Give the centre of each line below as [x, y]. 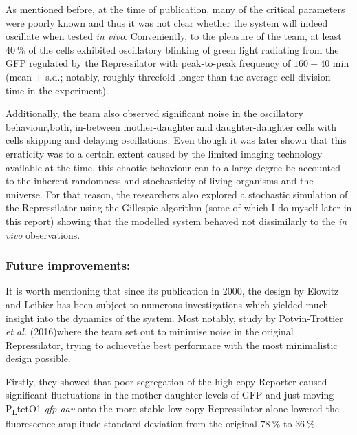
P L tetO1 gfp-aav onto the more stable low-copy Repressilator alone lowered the [172, 409]
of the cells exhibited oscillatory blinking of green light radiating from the [184, 49]
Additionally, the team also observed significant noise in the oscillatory [154, 113]
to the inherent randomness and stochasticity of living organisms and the [160, 181]
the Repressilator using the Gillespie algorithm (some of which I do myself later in [179, 208]
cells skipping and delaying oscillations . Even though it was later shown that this [176, 140]
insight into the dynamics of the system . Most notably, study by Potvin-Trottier [174, 318]
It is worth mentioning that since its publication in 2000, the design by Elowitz [172, 291]
